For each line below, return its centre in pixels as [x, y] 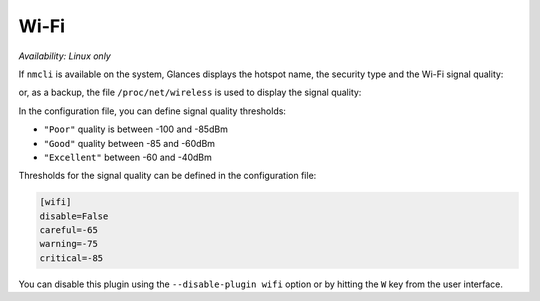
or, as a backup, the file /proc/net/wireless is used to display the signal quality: [190, 92]
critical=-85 [71, 258]
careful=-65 [69, 230]
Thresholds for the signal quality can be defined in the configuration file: [167, 176]
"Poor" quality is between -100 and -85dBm [136, 129]
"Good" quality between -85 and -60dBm [129, 143]
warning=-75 [69, 244]
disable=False [74, 216]
